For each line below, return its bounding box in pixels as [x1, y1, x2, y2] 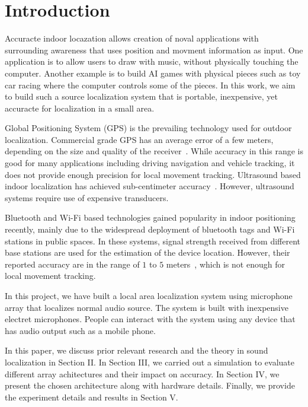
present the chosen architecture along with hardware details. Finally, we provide [5, 379, 295, 392]
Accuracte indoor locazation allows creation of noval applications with [5, 32, 259, 44]
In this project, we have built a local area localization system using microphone [5, 290, 293, 301]
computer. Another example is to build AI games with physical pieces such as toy [5, 66, 301, 79]
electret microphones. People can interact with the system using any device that [5, 313, 296, 325]
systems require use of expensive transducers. [5, 191, 169, 203]
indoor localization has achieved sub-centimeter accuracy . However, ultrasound [5, 180, 294, 192]
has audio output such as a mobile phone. [5, 324, 156, 336]
